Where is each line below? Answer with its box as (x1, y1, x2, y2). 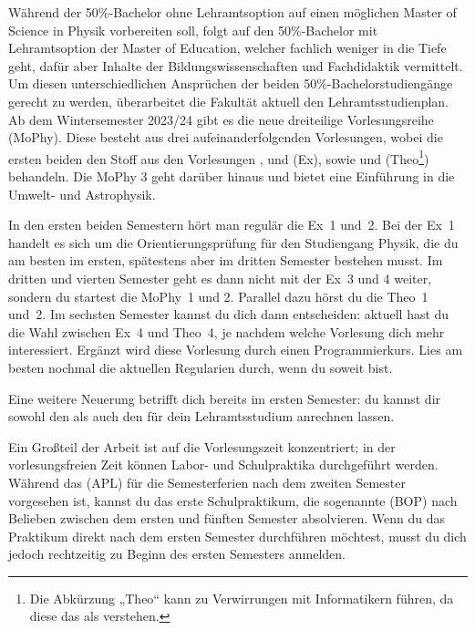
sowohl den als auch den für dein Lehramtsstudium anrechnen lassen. (8, 407, 395, 426)
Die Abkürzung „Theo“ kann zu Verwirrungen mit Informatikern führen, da (29, 588, 454, 607)
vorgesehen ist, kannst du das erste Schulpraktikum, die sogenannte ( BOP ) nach (8, 491, 458, 510)
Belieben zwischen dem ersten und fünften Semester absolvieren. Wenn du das (8, 509, 446, 528)
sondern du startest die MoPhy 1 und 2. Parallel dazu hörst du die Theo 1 (8, 286, 429, 305)
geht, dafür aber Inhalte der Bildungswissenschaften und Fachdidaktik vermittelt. (8, 56, 463, 75)
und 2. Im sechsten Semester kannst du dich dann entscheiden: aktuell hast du (8, 305, 449, 324)
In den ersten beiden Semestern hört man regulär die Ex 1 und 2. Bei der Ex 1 (8, 215, 455, 234)
